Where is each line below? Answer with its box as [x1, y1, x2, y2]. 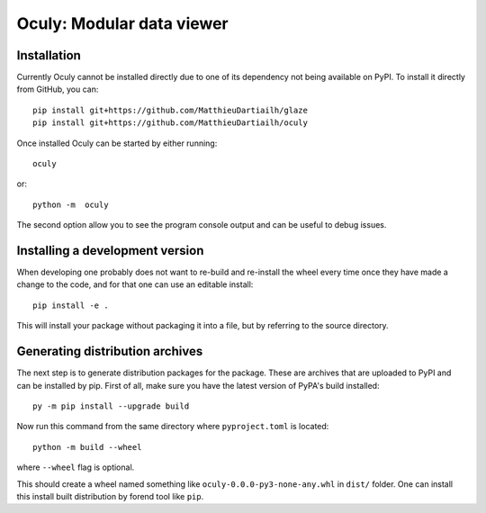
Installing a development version [16, 243, 204, 258]
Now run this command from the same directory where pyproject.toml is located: [16, 421, 329, 432]
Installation [16, 48, 81, 63]
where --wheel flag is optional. [16, 462, 135, 472]
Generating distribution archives [16, 344, 203, 359]
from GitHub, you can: [16, 84, 99, 94]
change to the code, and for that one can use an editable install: [16, 279, 254, 290]
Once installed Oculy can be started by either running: [16, 138, 218, 148]
